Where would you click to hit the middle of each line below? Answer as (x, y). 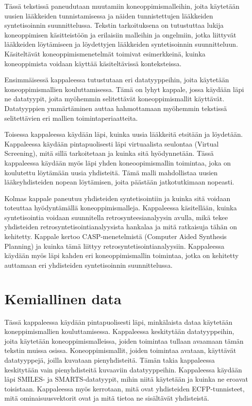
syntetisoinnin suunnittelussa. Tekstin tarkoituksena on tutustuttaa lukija (114, 25)
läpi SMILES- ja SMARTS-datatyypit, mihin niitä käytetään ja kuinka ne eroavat (126, 379)
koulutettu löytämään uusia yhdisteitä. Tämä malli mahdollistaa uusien (111, 172)
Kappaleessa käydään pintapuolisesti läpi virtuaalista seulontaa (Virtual (112, 143)
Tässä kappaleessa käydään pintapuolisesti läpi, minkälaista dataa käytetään (118, 322)
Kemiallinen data (63, 298)
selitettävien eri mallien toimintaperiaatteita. (71, 118)
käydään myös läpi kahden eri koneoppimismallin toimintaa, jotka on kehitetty (122, 255)
